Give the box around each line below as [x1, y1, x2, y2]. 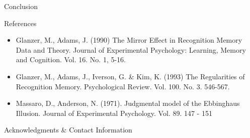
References [4, 18, 37, 28]
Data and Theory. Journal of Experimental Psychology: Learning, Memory [16, 44, 246, 55]
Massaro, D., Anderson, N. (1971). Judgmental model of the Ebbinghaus [16, 98, 240, 108]
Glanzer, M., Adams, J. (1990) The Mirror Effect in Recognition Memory [16, 35, 242, 45]
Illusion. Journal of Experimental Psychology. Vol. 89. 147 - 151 [16, 107, 212, 118]
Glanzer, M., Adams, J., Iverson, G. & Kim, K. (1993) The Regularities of [16, 71, 245, 81]
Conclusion [4, 1, 38, 11]
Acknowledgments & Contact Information [4, 124, 132, 135]
